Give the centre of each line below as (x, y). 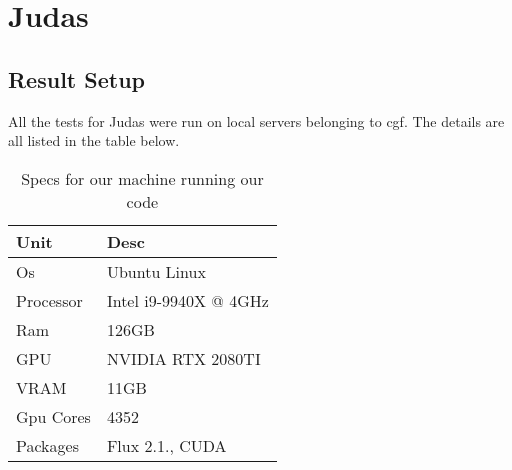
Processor (49, 300)
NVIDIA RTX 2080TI (183, 358)
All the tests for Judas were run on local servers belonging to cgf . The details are (256, 120)
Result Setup (76, 78)
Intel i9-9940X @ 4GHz (187, 300)
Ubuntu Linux (156, 271)
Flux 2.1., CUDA (166, 445)
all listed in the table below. (94, 140)
